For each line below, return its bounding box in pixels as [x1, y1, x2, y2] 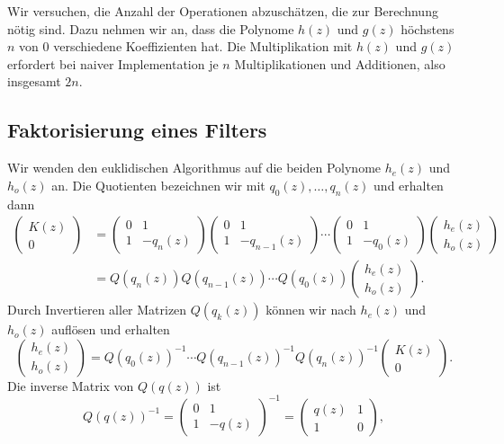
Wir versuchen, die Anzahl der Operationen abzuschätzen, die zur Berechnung [7, 2, 438, 20]
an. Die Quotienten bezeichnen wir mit [51, 175, 265, 194]
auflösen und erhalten [51, 320, 170, 339]
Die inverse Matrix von [7, 376, 134, 395]
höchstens [400, 19, 454, 38]
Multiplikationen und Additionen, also [234, 54, 445, 73]
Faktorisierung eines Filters [7, 116, 267, 144]
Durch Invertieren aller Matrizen [7, 300, 187, 319]
